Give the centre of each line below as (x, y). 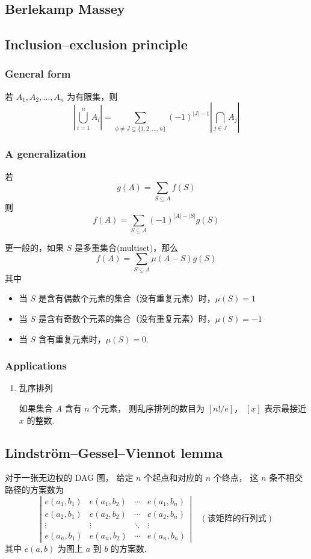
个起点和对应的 (174, 477)
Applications (36, 366)
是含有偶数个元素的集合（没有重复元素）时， (127, 298)
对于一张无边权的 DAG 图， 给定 (69, 477)
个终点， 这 (236, 477)
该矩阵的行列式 (237, 519)
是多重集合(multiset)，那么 (126, 247)
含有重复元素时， (72, 338)
